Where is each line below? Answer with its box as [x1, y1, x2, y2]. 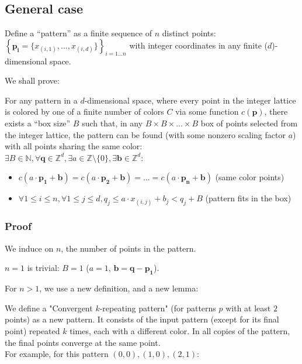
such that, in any [82, 116, 143, 129]
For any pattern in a [5, 94, 78, 106]
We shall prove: [5, 74, 60, 87]
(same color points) [215, 171, 284, 183]
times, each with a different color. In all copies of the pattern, [70, 324, 290, 336]
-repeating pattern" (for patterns [99, 301, 216, 314]
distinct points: [162, 27, 216, 39]
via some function [175, 105, 239, 118]
